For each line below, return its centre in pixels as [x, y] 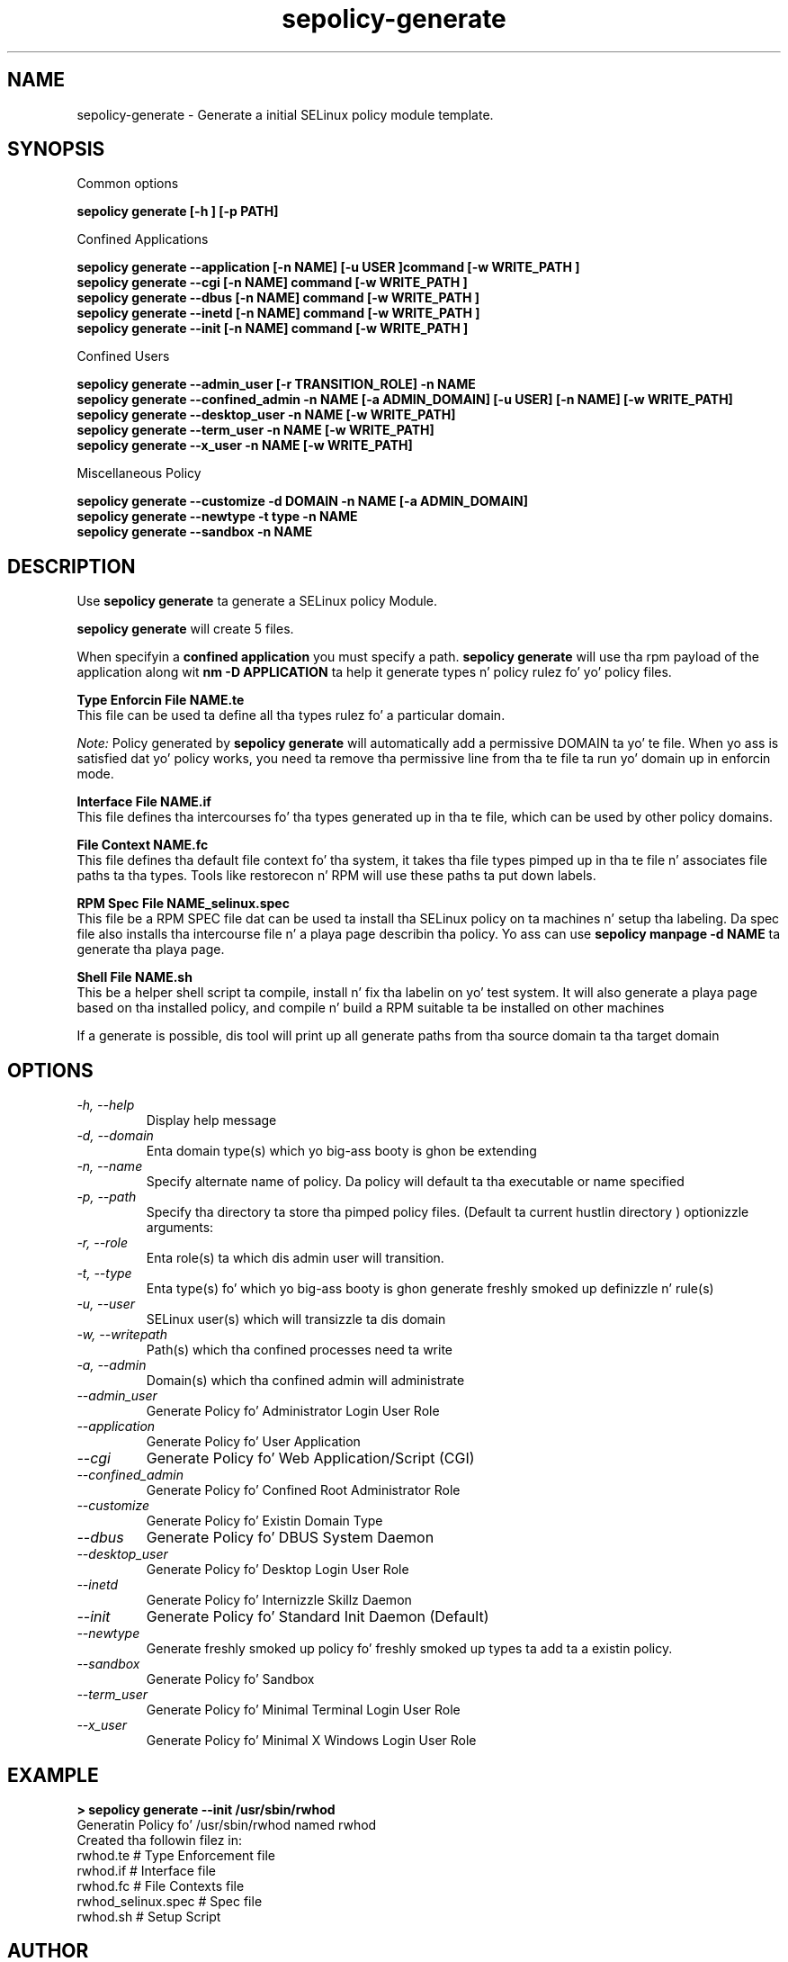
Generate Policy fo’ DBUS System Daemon [290, 1538]
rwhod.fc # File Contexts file [161, 1885]
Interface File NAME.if [144, 802]
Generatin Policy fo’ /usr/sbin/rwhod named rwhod [227, 1824]
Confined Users [123, 356]
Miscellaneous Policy [139, 473]
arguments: [180, 1228]
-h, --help [106, 1105]
